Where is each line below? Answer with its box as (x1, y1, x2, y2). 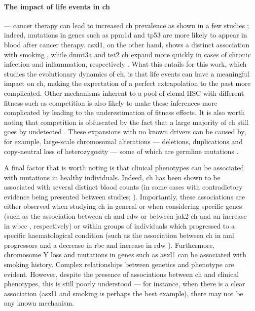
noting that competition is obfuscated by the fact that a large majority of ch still (4, 117, 249, 127)
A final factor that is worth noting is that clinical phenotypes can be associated (4, 162, 244, 173)
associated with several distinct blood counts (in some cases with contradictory (4, 182, 243, 192)
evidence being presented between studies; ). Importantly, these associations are (4, 191, 245, 201)
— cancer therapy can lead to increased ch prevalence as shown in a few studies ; (4, 20, 249, 30)
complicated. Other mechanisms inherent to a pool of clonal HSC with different (4, 87, 244, 98)
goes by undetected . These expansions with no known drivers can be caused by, (4, 126, 246, 137)
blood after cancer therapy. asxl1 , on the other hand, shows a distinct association (4, 39, 250, 49)
